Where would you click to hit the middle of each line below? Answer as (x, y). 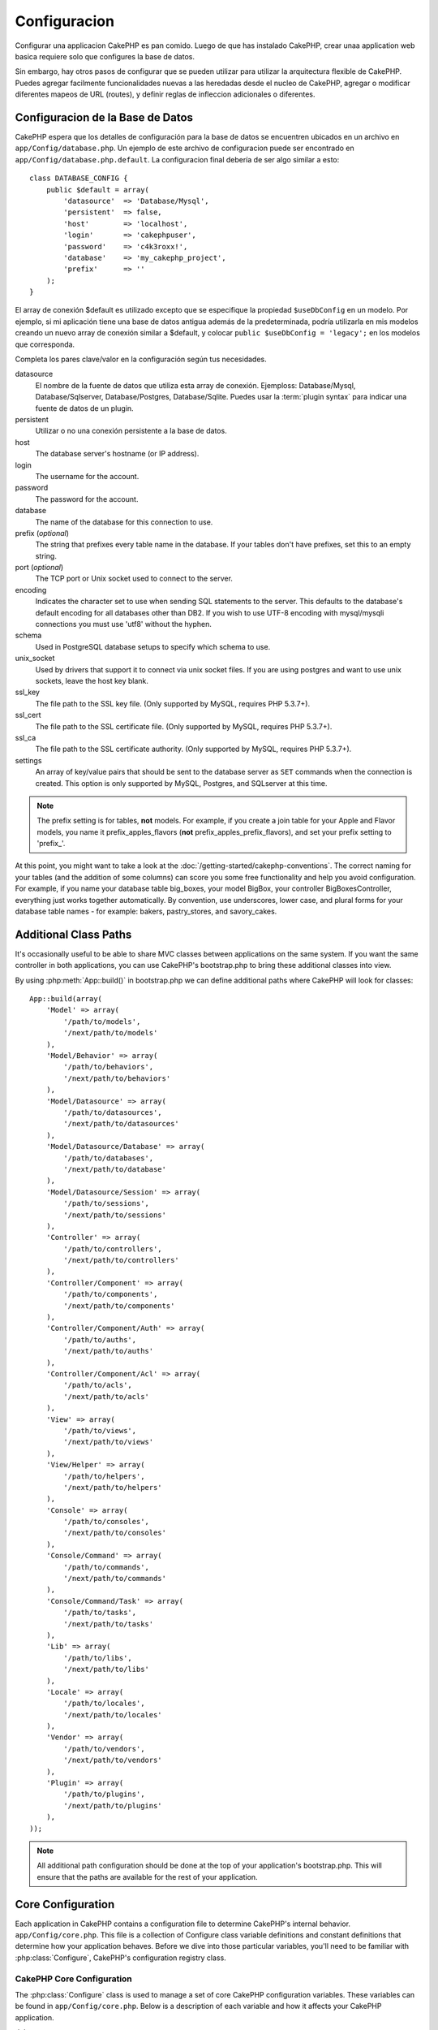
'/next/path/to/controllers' (122, 1260)
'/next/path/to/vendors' (113, 1760)
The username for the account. (87, 476)
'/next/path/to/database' (115, 1169)
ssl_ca (26, 737)
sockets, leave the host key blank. (92, 680)
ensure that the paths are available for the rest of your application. (148, 1877)
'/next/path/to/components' (119, 1306)
